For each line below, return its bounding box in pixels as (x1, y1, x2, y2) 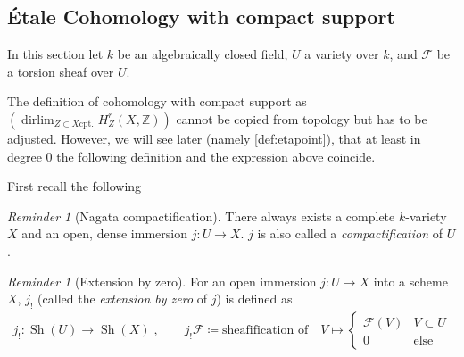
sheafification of (222, 323, 309, 336)
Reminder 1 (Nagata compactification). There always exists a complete (7, 206, 395, 225)
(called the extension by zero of (37, 289, 208, 308)
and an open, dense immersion (21, 224, 187, 243)
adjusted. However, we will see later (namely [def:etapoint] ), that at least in (7, 129, 421, 147)
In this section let (7, 45, 104, 63)
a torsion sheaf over (7, 62, 114, 80)
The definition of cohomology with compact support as (7, 92, 307, 111)
